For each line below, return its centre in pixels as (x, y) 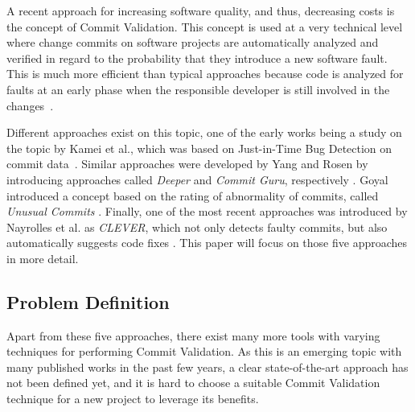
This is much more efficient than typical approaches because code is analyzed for (205, 74)
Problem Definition (88, 301)
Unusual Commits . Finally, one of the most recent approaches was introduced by (207, 211)
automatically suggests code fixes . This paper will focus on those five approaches (207, 243)
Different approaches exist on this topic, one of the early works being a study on (204, 132)
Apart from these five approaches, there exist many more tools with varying (193, 335)
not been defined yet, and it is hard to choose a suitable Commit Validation (193, 383)
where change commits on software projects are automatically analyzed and (193, 42)
